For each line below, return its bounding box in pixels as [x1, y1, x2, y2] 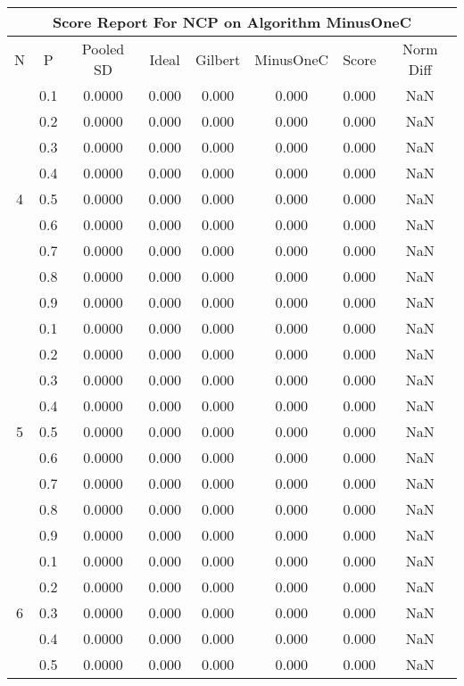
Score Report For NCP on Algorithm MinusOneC [52, 12, 412, 32]
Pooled [81, 38, 125, 59]
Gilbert [195, 48, 241, 70]
